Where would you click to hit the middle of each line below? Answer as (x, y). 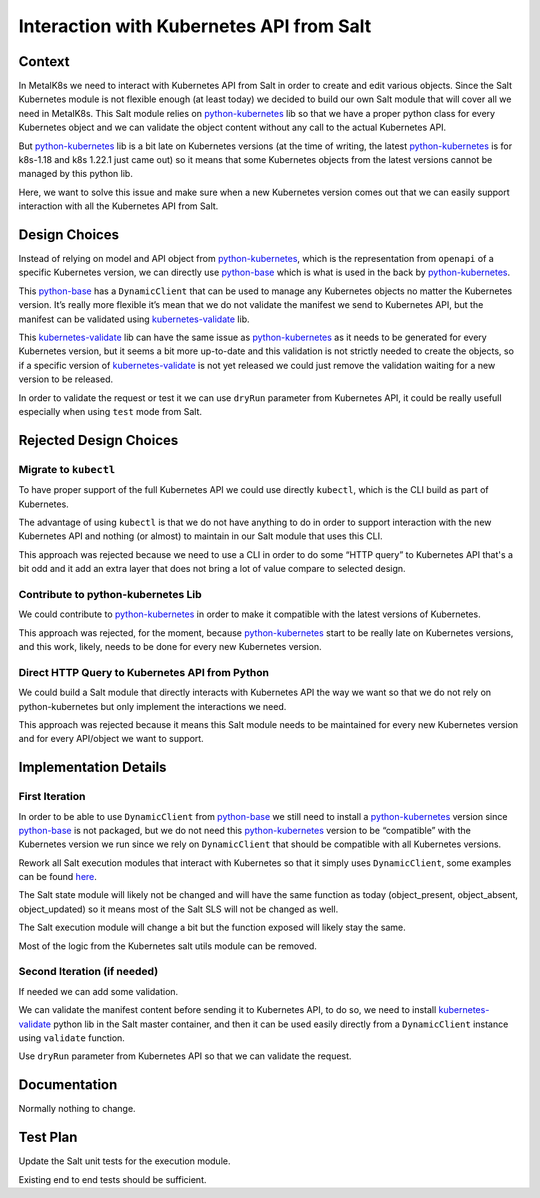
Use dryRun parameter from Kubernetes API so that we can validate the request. (185, 1056)
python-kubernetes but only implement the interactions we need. (152, 706)
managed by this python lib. (76, 174)
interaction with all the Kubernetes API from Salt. (118, 206)
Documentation (68, 1085)
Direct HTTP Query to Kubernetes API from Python (144, 672)
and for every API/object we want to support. (111, 739)
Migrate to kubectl (67, 469)
